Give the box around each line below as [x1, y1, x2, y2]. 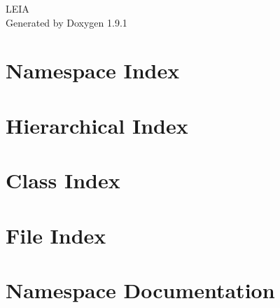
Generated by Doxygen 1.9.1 [6, 15, 127, 29]
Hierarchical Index [6, 111, 188, 139]
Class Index [6, 166, 120, 195]
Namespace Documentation [6, 275, 275, 304]
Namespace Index [6, 56, 180, 85]
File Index [6, 220, 106, 249]
